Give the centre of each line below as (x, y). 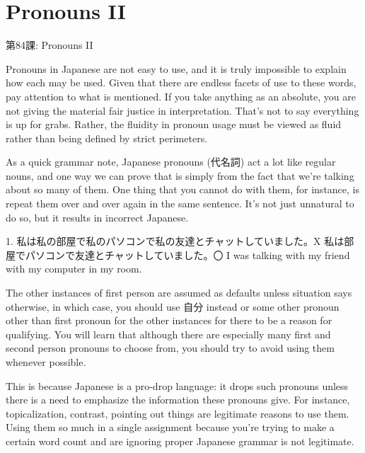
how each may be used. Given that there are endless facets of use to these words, (181, 82)
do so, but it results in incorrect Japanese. (97, 217)
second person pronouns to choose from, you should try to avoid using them (170, 348)
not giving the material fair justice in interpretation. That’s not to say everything (182, 110)
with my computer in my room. (74, 269)
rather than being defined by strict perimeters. (107, 138)
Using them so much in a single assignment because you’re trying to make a (170, 427)
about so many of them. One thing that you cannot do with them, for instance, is (183, 189)
